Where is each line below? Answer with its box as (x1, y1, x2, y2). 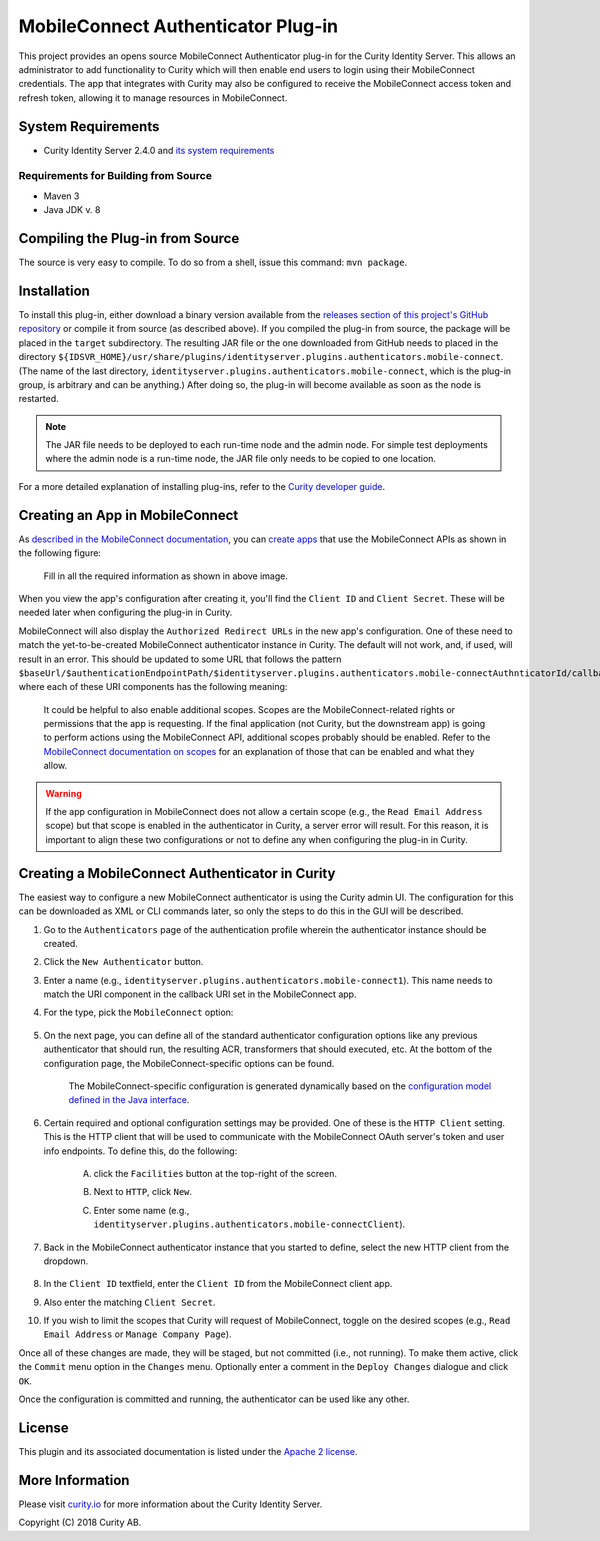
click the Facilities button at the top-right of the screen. (93, 1167, 337, 1179)
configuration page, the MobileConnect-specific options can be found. (43, 1057, 335, 1069)
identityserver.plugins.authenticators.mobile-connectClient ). (93, 1218, 406, 1230)
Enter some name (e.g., (93, 1204, 190, 1216)
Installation (18, 282, 90, 299)
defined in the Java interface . (68, 1094, 190, 1106)
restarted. (18, 393, 59, 405)
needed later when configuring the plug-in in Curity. (18, 606, 233, 619)
